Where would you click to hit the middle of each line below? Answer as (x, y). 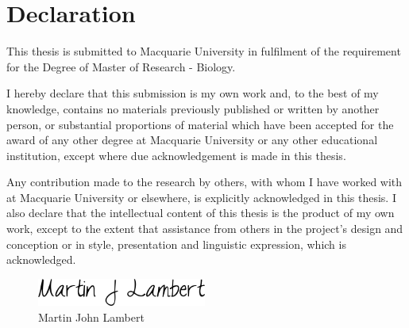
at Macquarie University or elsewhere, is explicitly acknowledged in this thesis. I (201, 197)
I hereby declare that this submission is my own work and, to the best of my (193, 93)
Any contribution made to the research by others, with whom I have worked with (204, 182)
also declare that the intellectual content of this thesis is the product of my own (201, 213)
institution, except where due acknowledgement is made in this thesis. (176, 155)
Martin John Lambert (91, 317)
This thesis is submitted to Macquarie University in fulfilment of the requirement (204, 51)
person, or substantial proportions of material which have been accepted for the (200, 124)
